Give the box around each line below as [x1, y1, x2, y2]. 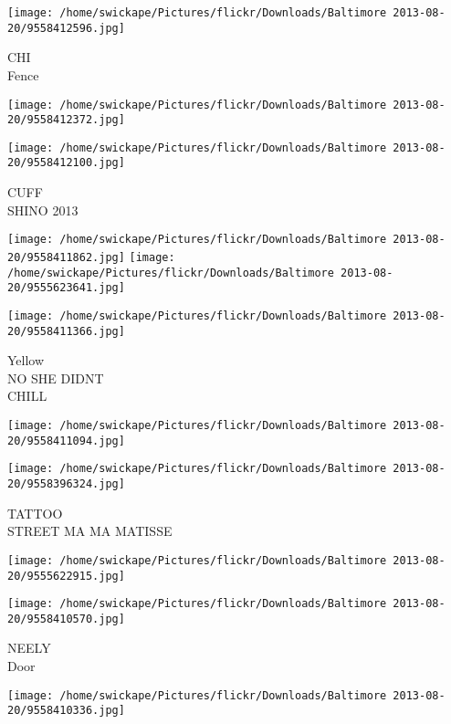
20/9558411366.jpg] [7, 324, 125, 338]
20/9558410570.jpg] [7, 612, 125, 625]
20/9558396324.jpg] [7, 477, 125, 490]
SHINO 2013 [7, 200, 79, 219]
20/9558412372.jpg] [7, 113, 125, 127]
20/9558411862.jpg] [7, 250, 125, 264]
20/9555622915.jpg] [7, 569, 125, 582]
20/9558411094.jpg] [7, 434, 125, 447]
